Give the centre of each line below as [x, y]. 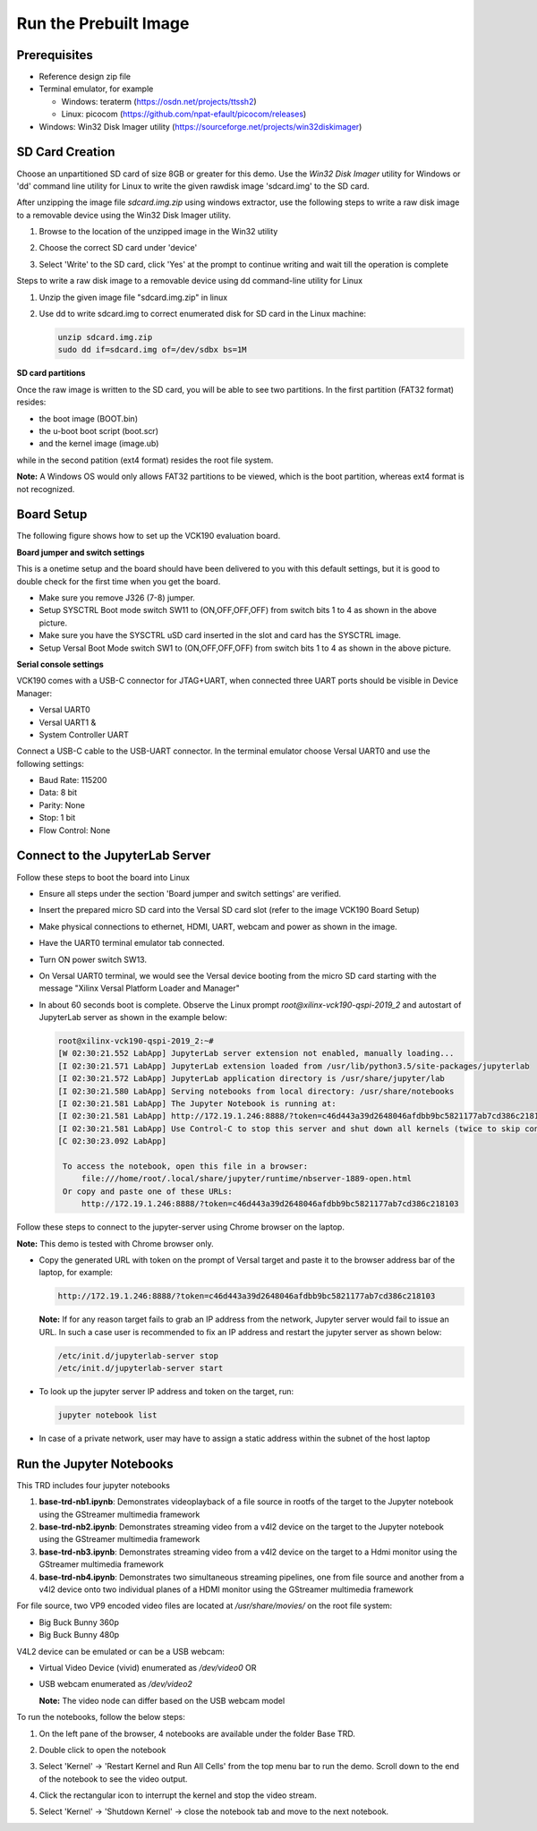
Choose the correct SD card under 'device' [118, 248]
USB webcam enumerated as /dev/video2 [115, 1684]
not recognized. [46, 489]
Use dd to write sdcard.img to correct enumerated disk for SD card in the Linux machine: [203, 314]
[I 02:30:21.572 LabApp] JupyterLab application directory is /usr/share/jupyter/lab [251, 1079]
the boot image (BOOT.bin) [89, 418]
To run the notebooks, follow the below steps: [101, 1717]
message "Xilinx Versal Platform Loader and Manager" [140, 988]
